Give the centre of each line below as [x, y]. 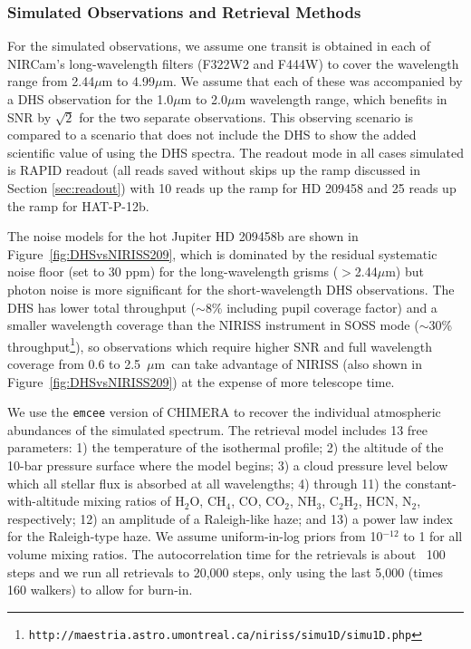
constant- [431, 483]
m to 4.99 [128, 81]
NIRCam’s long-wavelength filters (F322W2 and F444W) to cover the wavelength [233, 63]
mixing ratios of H [134, 501]
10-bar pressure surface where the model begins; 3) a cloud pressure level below [228, 465]
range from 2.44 [51, 81]
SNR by [29, 116]
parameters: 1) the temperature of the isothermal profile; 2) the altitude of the [226, 447]
